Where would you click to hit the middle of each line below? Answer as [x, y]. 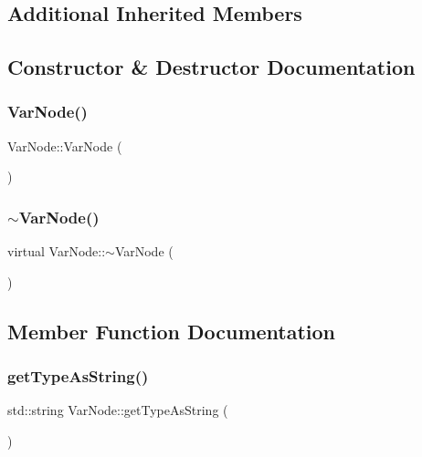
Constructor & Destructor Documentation [211, 67]
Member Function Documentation [172, 331]
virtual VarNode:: [57, 251]
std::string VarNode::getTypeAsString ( [118, 410]
